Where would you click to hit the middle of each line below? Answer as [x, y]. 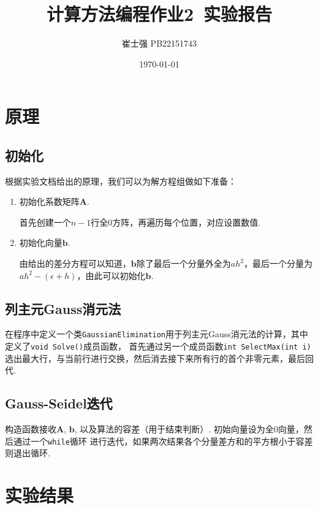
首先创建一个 [45, 222]
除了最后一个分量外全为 [184, 263]
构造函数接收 [31, 429]
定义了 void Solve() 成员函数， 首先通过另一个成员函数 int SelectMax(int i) [158, 346]
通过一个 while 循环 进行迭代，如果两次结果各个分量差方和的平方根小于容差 [163, 441]
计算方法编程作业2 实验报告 [159, 14]
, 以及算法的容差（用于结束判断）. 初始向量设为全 [174, 429]
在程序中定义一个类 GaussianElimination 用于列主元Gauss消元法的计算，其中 [157, 334]
